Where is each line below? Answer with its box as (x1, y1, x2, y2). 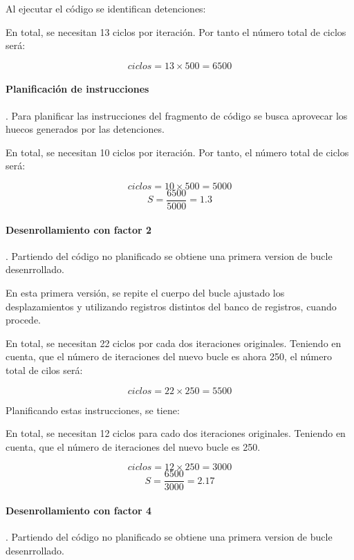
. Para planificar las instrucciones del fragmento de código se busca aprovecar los (6, 108, 348, 122)
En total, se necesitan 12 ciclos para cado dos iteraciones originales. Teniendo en (6, 426, 346, 440)
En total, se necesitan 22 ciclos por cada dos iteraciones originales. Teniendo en (6, 335, 342, 350)
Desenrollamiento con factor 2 (6, 222, 152, 236)
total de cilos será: (6, 362, 83, 377)
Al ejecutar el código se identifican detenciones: (6, 1, 206, 15)
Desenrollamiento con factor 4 (6, 503, 152, 517)
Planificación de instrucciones (6, 82, 149, 96)
